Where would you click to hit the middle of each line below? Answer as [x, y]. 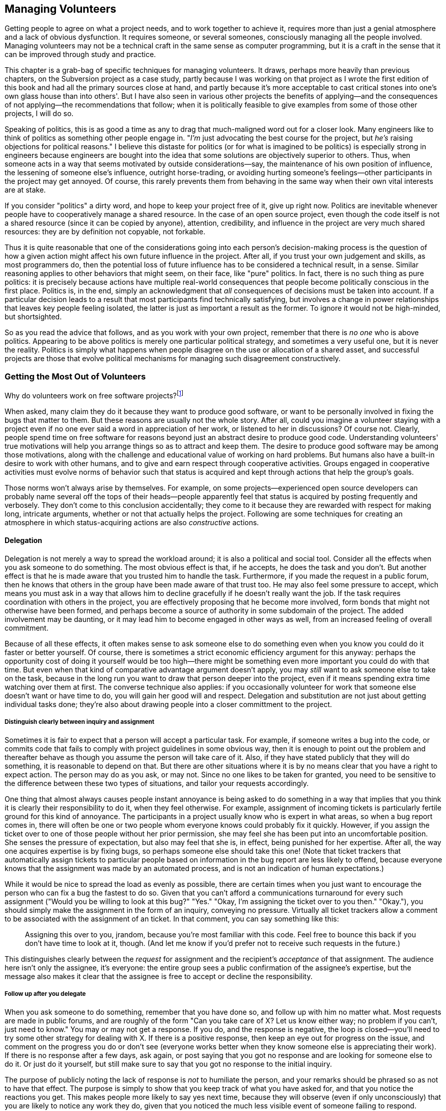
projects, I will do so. [39, 114]
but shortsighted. [33, 317]
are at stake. [25, 190]
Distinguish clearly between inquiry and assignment [79, 722]
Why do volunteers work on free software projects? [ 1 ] [94, 395]
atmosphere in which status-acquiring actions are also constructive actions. [132, 522]
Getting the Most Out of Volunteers [75, 376]
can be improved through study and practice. [80, 55]
